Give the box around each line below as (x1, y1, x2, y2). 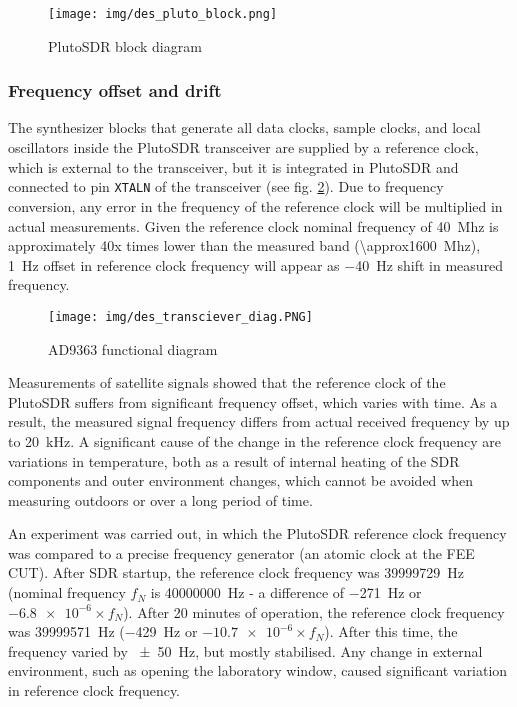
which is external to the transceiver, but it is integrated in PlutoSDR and (8, 156, 459, 177)
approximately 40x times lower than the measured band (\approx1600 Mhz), (8, 235, 481, 256)
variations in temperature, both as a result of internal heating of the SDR (8, 450, 460, 471)
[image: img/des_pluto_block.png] (48, 7, 278, 21)
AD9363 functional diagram (48, 338, 218, 359)
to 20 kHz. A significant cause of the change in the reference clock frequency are (8, 430, 501, 451)
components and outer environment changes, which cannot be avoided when (8, 470, 473, 491)
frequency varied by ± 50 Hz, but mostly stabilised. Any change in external (8, 640, 483, 661)
